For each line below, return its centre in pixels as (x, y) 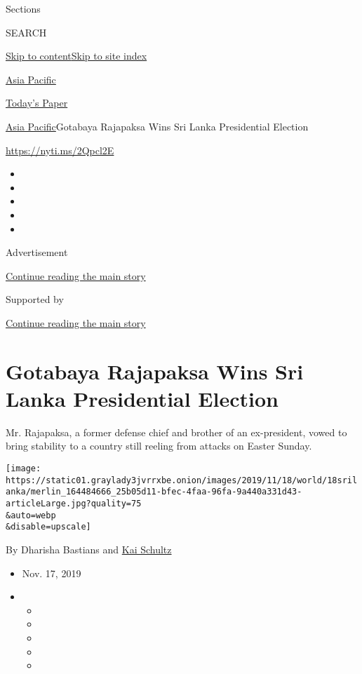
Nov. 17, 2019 (52, 573)
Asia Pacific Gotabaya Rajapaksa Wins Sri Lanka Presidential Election (157, 126)
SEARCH (26, 32)
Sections (23, 8)
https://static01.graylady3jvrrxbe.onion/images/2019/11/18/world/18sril (182, 480)
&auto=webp (31, 515)
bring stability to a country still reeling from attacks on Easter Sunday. (159, 446)
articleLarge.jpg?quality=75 (74, 503)
